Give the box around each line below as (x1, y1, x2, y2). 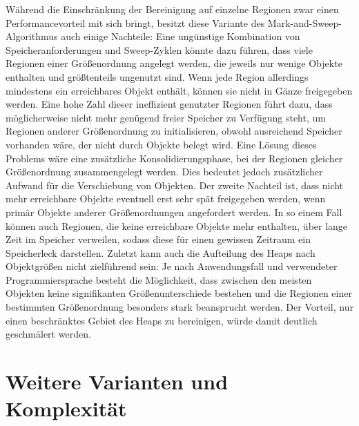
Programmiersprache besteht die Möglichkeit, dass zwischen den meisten (6, 272, 312, 287)
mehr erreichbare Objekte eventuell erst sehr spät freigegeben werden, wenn (6, 191, 326, 206)
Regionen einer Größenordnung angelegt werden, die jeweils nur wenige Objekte (6, 56, 342, 70)
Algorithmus (6, 29, 58, 43)
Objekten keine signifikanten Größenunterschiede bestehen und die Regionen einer (6, 286, 352, 300)
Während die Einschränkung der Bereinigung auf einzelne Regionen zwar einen (6, 2, 339, 16)
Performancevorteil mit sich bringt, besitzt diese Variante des (6, 15, 265, 30)
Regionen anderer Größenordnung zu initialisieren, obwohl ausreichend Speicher (6, 124, 342, 138)
